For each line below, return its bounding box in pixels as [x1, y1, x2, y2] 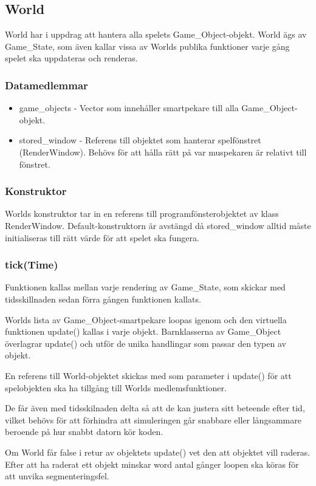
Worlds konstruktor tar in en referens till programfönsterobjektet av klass [5, 207, 279, 220]
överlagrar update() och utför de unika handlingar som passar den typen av [5, 337, 286, 349]
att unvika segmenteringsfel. [5, 470, 109, 482]
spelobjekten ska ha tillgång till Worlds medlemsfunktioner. [5, 381, 227, 394]
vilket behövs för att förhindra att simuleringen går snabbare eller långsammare [5, 413, 301, 426]
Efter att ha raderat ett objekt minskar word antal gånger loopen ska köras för [5, 457, 299, 470]
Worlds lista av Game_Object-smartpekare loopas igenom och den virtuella [5, 313, 287, 326]
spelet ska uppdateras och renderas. [5, 52, 138, 64]
